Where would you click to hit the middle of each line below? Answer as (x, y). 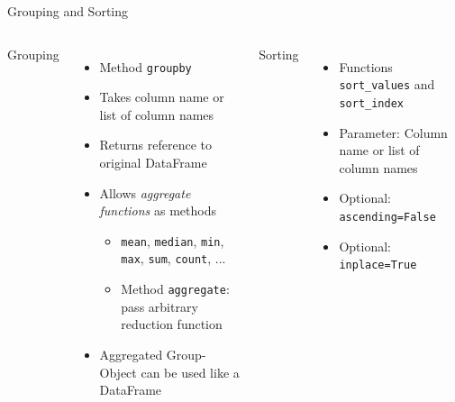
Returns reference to (155, 145)
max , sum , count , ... (173, 258)
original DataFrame (153, 163)
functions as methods (158, 210)
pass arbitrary (159, 306)
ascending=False (387, 217)
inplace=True (378, 265)
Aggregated (131, 354)
